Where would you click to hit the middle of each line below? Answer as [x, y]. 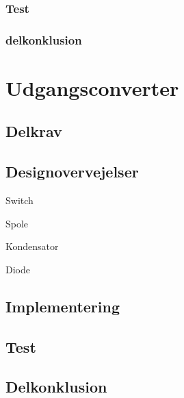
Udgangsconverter [92, 87]
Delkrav [34, 131]
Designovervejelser [72, 172]
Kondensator [32, 246]
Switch [19, 200]
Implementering [63, 306]
